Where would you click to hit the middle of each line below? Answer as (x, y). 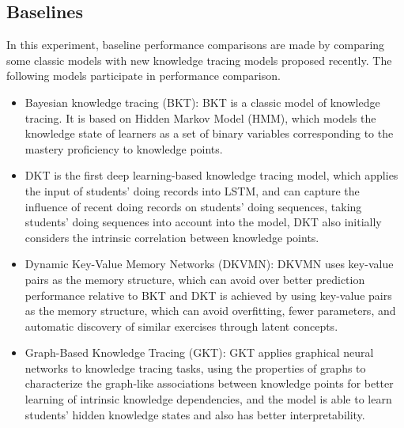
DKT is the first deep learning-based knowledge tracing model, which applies (211, 175)
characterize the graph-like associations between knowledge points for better (209, 383)
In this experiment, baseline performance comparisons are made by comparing (196, 45)
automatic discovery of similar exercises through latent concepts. (181, 326)
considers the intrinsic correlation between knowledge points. (172, 237)
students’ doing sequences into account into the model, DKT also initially (203, 222)
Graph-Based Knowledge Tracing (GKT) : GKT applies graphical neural (199, 352)
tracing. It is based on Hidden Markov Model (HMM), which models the (200, 117)
